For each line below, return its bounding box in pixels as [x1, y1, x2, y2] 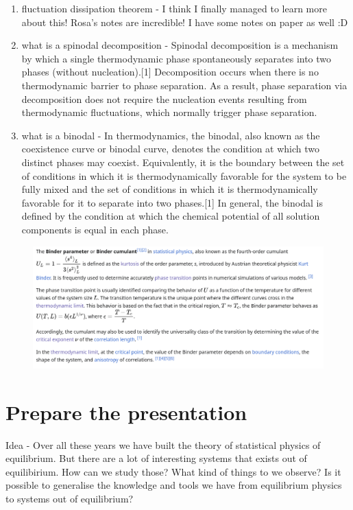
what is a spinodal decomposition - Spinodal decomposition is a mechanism [21, 38, 339, 52]
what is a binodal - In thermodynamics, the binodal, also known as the [21, 128, 320, 142]
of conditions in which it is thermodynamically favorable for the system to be [21, 168, 347, 183]
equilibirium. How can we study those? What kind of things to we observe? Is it [5, 464, 341, 478]
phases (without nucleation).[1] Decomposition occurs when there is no [21, 65, 319, 79]
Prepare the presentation [5, 397, 247, 426]
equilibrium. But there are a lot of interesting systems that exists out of [5, 451, 307, 465]
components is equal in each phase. [21, 222, 169, 236]
